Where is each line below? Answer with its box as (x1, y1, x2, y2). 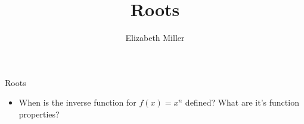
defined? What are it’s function (185, 96, 299, 109)
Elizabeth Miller (125, 31, 185, 44)
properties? (18, 107, 60, 120)
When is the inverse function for (18, 96, 137, 109)
